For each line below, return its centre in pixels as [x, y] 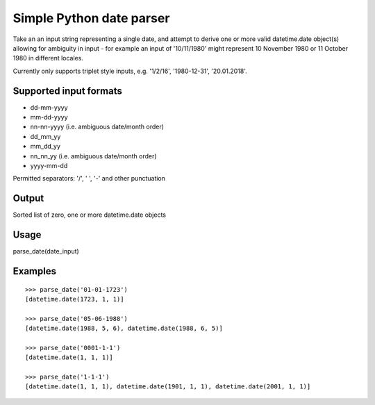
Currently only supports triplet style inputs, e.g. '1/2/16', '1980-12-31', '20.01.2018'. [130, 71]
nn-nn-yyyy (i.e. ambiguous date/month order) [97, 127]
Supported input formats [68, 91]
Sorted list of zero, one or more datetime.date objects [90, 215]
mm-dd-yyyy [49, 117]
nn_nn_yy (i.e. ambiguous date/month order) [93, 156]
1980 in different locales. [48, 58]
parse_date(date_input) [46, 251]
